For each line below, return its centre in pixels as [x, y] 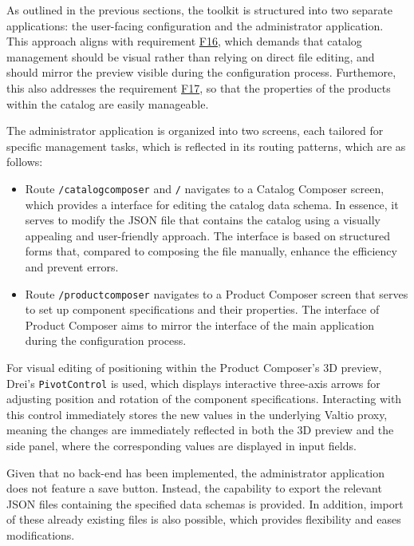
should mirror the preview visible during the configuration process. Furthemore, [201, 72]
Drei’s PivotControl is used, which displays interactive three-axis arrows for [193, 383]
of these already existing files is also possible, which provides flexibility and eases [204, 519]
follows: [25, 162]
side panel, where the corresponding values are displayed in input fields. [181, 446]
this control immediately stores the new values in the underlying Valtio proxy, [197, 414]
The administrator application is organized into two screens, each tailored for [195, 131]
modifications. [41, 535]
